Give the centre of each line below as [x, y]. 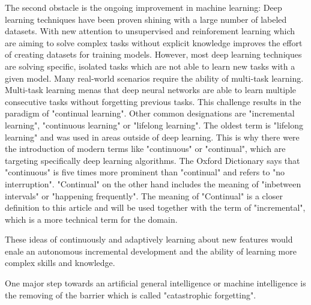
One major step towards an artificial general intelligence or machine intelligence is [155, 283]
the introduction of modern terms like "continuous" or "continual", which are [145, 149]
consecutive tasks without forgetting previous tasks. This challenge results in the [153, 101]
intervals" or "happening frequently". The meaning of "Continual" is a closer [144, 195]
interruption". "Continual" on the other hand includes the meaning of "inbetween [153, 183]
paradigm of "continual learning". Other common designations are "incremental [150, 113]
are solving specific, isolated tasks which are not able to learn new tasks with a [150, 66]
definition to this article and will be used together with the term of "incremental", [155, 207]
